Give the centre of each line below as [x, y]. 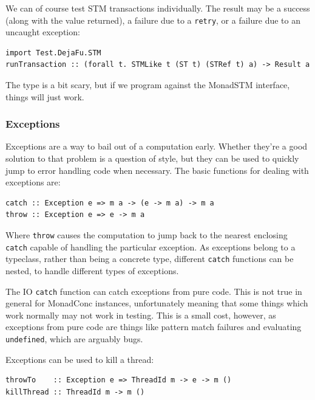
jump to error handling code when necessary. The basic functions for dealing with [157, 170]
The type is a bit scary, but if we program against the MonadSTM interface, [148, 85]
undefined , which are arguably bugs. [74, 339]
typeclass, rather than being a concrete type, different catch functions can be [150, 259]
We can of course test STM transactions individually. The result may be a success [158, 8]
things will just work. [45, 96]
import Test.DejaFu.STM [53, 53]
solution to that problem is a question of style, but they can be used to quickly [152, 158]
